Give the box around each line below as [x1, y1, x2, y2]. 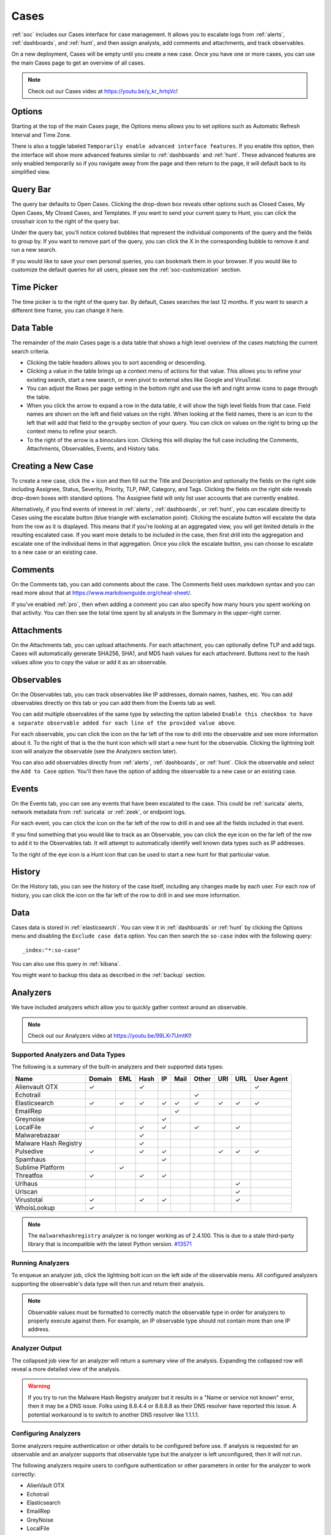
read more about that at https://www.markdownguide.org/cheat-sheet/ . [11, 589, 192, 597]
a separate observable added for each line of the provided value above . [11, 719, 236, 726]
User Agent [254, 1074, 288, 1083]
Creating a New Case [11, 460, 94, 471]
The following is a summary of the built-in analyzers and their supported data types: [11, 1063, 224, 1071]
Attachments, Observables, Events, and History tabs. [26, 445, 161, 452]
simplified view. [11, 168, 51, 176]
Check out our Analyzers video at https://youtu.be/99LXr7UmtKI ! [28, 1032, 192, 1040]
